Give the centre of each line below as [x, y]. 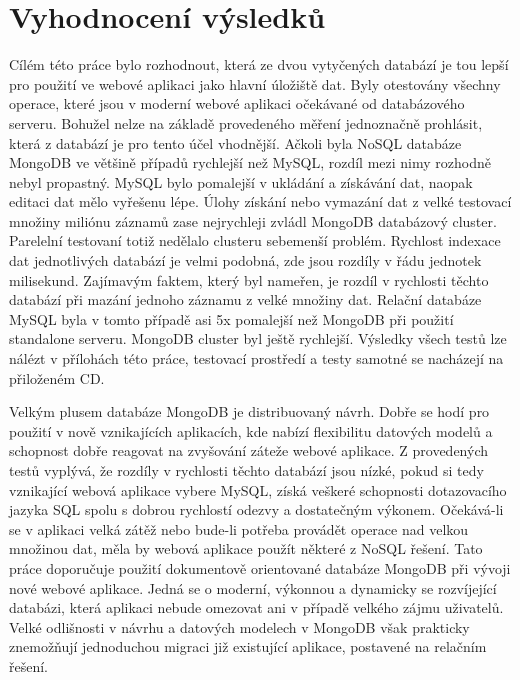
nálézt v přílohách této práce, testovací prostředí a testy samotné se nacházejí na [256, 358]
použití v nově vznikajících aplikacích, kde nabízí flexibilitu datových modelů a [251, 430]
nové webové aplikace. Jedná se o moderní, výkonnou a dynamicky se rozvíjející [253, 587]
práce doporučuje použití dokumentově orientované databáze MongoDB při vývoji [260, 567]
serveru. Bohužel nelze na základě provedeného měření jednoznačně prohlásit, [246, 122]
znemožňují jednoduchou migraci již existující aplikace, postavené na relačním [248, 646]
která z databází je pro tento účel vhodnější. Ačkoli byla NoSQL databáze [235, 142]
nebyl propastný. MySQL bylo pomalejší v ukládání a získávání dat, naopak [241, 181]
